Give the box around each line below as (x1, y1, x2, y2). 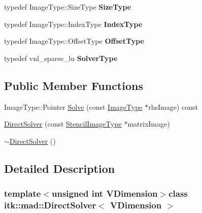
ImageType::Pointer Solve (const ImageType (4, 101, 143, 112)
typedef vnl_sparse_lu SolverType (4, 52, 118, 63)
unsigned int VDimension (51, 187, 158, 200)
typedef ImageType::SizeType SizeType (4, 2, 131, 12)
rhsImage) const (148, 101, 198, 112)
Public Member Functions (4, 77, 143, 93)
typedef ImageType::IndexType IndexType (4, 18, 143, 29)
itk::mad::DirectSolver (4, 198, 96, 211)
